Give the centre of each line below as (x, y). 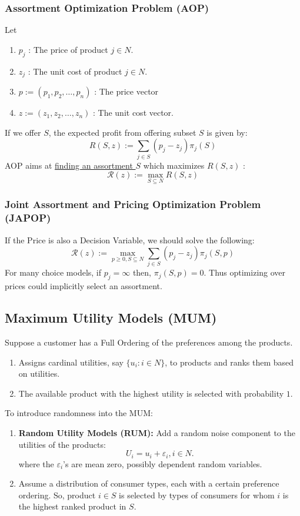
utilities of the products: (62, 444)
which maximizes (174, 165)
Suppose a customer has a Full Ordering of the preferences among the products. (149, 342)
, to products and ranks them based (229, 362)
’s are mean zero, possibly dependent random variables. (163, 463)
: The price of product (68, 49)
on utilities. (39, 373)
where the (36, 463)
